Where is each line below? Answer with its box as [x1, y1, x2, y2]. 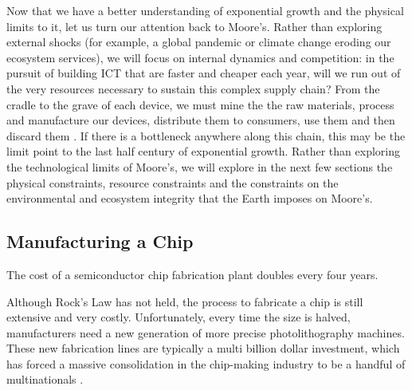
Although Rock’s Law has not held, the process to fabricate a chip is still [6, 293, 363, 309]
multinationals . [6, 371, 84, 388]
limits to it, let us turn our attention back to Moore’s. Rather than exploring [6, 18, 383, 34]
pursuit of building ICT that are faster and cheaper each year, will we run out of [6, 65, 401, 81]
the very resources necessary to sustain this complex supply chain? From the [6, 80, 380, 97]
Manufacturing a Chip [6, 229, 194, 254]
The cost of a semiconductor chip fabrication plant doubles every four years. [6, 266, 379, 282]
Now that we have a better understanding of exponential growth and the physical [6, 2, 404, 18]
